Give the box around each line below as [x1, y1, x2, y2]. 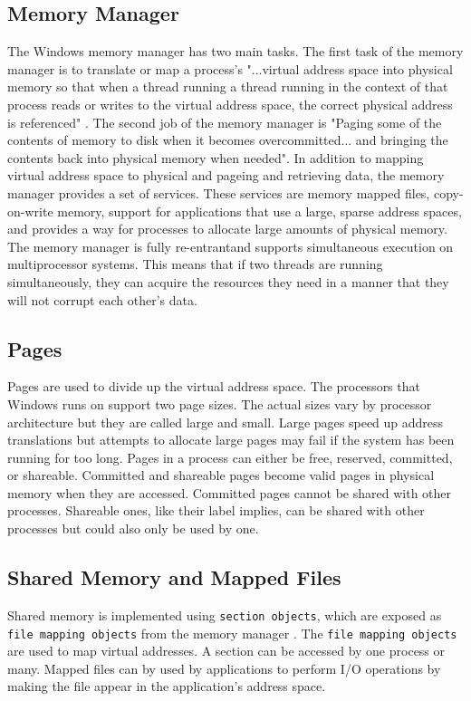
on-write [7, 201, 53, 220]
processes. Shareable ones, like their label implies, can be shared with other [7, 501, 425, 520]
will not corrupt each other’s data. [7, 290, 197, 309]
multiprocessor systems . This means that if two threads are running [7, 254, 383, 274]
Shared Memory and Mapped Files [7, 563, 341, 591]
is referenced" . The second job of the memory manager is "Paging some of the [7, 112, 442, 131]
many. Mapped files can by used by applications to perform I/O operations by [7, 658, 441, 677]
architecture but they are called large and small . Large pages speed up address [7, 412, 444, 431]
